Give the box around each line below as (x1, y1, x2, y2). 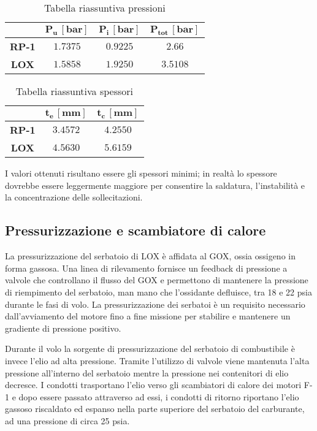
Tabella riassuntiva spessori (15, 84, 133, 99)
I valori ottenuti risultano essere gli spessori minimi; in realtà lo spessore (5, 167, 277, 180)
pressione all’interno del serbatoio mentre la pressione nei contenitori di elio (5, 366, 289, 379)
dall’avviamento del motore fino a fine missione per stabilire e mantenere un (5, 310, 291, 322)
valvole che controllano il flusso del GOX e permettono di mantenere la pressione (5, 273, 308, 286)
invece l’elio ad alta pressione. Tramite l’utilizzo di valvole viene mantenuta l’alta (5, 354, 310, 367)
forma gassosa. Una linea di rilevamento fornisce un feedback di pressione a (5, 261, 288, 274)
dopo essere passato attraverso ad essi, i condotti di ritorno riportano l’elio (18, 390, 299, 403)
